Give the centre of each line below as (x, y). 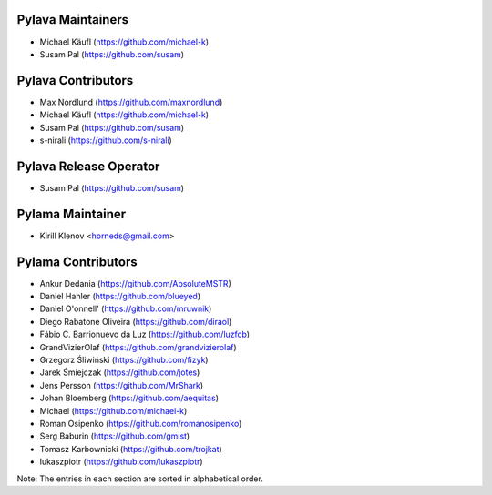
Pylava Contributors (75, 81)
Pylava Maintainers (73, 20)
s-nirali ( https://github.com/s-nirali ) (106, 140)
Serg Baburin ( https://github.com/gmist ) (115, 436)
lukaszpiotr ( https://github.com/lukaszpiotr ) (122, 462)
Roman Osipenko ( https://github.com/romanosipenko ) (141, 424)
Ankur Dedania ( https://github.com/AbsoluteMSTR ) (135, 283)
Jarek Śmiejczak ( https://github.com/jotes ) (120, 372)
